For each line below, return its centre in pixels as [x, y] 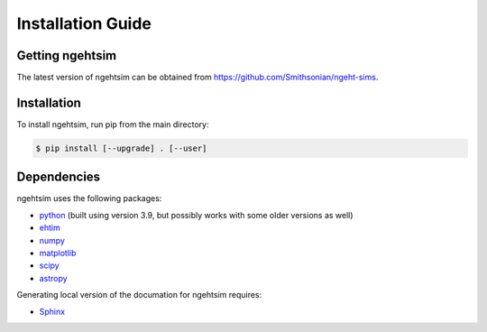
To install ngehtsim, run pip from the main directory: [113, 124]
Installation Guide [84, 23]
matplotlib [58, 254]
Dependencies [59, 177]
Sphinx [52, 311]
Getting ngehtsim [67, 55]
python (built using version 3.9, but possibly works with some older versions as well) [196, 215]
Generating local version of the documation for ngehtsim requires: [139, 295]
